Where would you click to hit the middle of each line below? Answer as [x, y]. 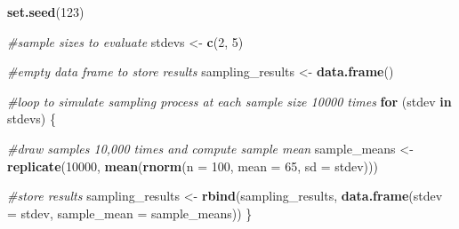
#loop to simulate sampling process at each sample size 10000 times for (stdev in [229, 101]
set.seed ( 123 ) [46, 12]
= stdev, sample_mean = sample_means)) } [130, 213]
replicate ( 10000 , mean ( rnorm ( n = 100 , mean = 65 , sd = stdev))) [193, 166]
